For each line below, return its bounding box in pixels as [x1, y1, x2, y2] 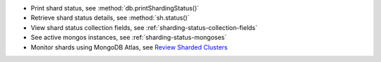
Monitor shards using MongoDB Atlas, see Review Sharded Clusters [30, 42, 229, 52]
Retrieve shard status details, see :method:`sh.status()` [30, 14, 190, 22]
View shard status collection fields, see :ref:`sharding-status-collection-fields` [30, 23, 258, 31]
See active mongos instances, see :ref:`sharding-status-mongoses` [30, 33, 227, 42]
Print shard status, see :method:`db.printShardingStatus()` [30, 4, 200, 12]
